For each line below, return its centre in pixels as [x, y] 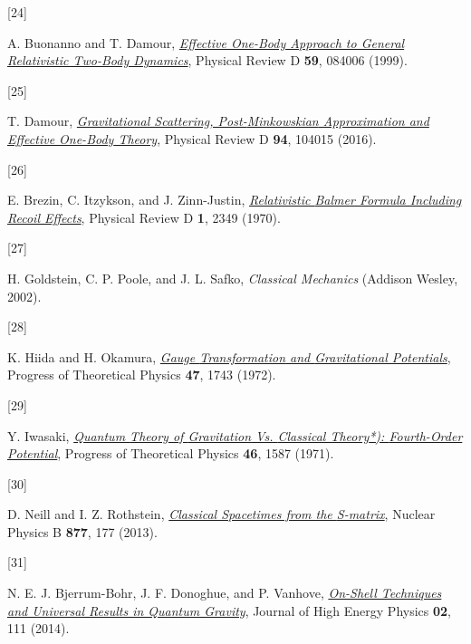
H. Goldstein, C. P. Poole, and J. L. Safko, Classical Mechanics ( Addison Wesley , [233, 278]
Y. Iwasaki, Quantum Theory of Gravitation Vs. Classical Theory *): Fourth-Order [235, 435]
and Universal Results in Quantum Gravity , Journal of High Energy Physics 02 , [229, 610]
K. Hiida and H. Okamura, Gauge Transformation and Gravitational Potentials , [229, 356]
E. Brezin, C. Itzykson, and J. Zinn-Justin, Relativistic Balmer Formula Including [235, 200]
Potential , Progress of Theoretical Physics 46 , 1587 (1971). [171, 453]
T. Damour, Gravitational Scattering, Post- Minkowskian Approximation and [218, 121]
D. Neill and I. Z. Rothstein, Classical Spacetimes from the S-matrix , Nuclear [221, 514]
